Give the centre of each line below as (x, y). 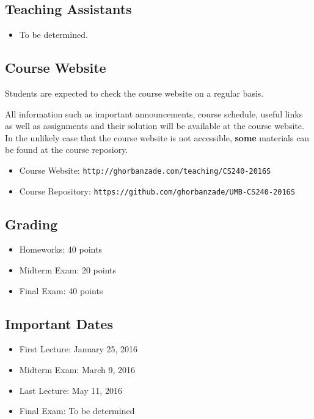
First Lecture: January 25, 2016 (78, 349)
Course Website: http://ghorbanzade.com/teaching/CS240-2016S (145, 170)
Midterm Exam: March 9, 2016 (77, 370)
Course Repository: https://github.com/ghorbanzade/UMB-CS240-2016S (157, 191)
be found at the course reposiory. (67, 150)
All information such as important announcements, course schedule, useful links (154, 113)
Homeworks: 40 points (60, 249)
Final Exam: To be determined (77, 411)
